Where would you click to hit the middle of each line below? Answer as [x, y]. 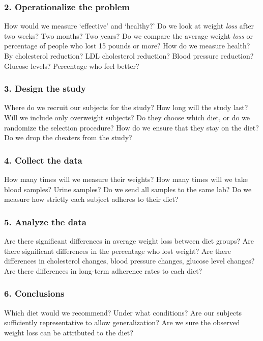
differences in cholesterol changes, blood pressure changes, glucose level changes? [129, 261]
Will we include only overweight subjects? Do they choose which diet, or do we [127, 117]
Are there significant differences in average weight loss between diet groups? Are [129, 241]
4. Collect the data [43, 160]
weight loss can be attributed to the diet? [69, 332]
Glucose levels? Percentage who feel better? [72, 65]
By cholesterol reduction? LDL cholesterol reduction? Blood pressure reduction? [129, 56]
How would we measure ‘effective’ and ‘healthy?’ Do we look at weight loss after [129, 26]
